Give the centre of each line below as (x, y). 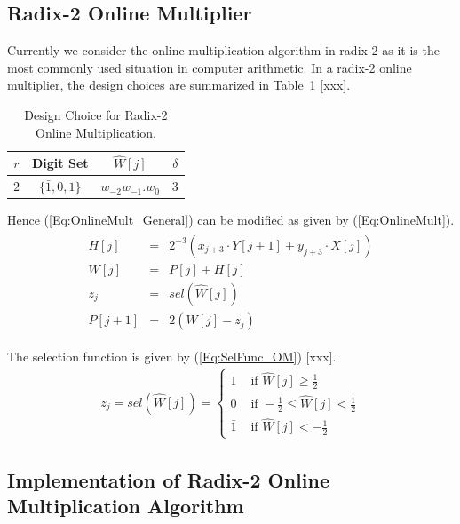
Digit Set (60, 163)
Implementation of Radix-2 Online (168, 479)
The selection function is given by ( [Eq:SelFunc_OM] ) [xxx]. (172, 357)
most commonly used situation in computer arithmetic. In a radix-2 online (210, 67)
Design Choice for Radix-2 (96, 114)
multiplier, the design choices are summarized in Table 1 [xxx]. (179, 85)
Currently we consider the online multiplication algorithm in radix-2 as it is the (223, 50)
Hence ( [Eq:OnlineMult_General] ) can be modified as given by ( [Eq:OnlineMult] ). (231, 220)
